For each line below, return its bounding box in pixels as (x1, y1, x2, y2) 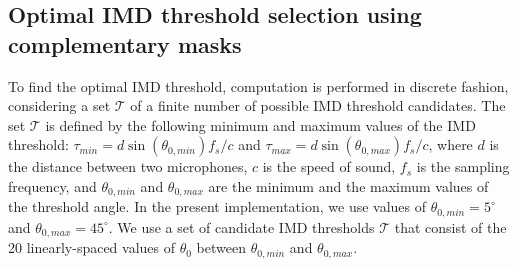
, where (428, 134, 473, 155)
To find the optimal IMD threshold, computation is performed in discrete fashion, (8, 75, 509, 96)
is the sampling (416, 156, 510, 177)
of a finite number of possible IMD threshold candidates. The (130, 95, 506, 116)
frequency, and (8, 175, 97, 196)
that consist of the (394, 216, 507, 237)
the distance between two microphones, (8, 156, 248, 177)
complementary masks (8, 28, 242, 59)
